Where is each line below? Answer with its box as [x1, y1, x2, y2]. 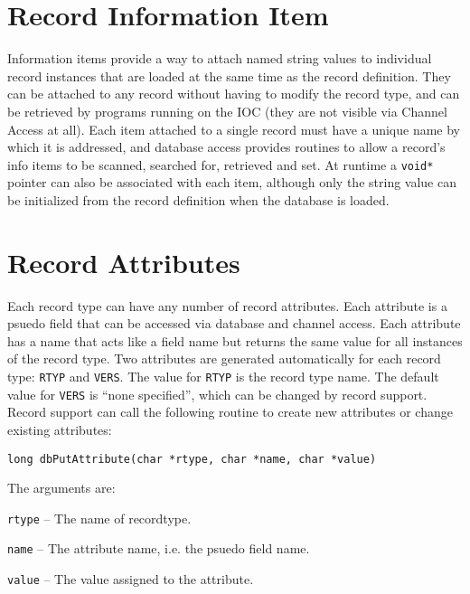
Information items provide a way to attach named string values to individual [7, 49, 432, 68]
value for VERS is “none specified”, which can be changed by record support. [7, 384, 428, 403]
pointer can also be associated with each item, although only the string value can [7, 173, 456, 192]
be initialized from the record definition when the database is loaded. [7, 190, 390, 209]
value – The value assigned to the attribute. [7, 570, 254, 589]
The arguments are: [7, 478, 116, 497]
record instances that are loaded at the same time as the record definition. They [7, 66, 451, 85]
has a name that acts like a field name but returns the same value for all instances [7, 331, 463, 350]
